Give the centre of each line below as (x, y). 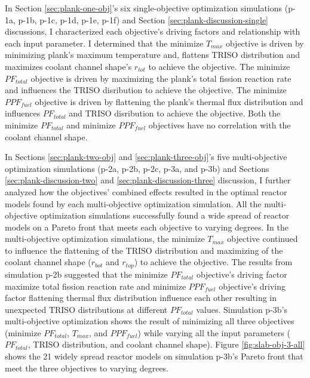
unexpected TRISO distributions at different (86, 309)
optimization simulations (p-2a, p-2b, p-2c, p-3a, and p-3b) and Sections (137, 168)
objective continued (263, 239)
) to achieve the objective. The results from (213, 262)
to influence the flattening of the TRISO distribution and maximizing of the (144, 250)
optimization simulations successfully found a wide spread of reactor (165, 215)
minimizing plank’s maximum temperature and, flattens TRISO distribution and (153, 55)
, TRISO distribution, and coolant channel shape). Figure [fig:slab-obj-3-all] (166, 344)
